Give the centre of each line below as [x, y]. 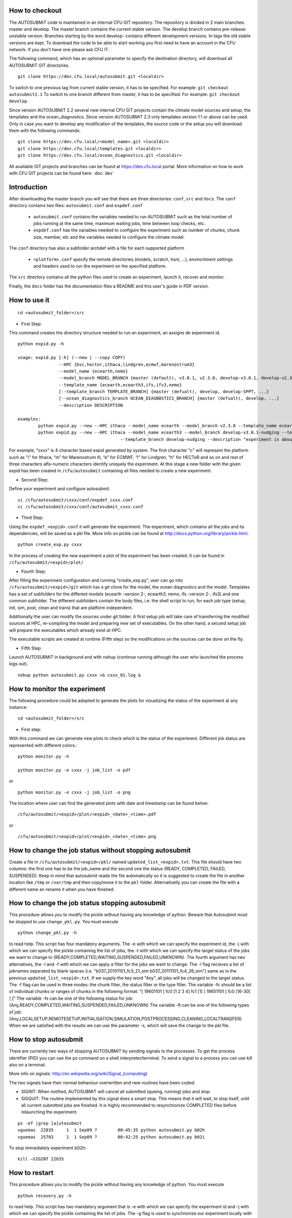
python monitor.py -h [43, 756]
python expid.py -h [41, 344]
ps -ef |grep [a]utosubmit [50, 1123]
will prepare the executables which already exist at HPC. [65, 630]
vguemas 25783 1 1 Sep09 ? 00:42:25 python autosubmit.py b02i [111, 1137]
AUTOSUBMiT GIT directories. [39, 65]
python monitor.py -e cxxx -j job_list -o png [74, 792]
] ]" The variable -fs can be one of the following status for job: [71, 998]
